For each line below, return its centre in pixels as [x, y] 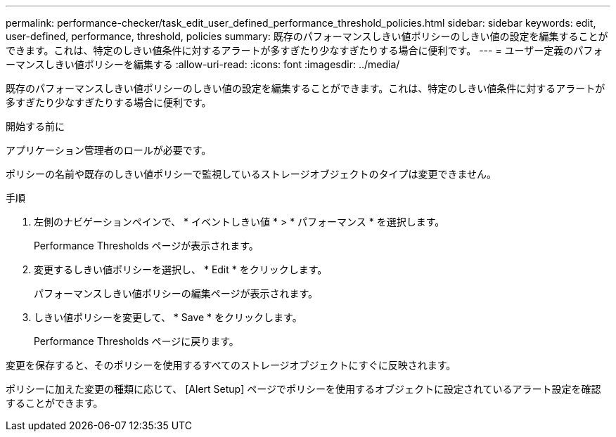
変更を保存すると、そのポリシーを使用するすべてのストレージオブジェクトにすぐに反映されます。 [231, 365]
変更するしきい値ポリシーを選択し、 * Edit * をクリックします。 [181, 269]
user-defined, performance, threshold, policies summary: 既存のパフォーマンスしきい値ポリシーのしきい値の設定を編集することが [307, 36]
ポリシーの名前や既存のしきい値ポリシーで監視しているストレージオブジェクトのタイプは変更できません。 [251, 174]
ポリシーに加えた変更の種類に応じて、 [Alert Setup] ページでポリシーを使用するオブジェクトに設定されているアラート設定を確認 [303, 389]
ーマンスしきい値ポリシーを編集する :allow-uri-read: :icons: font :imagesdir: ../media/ [203, 64]
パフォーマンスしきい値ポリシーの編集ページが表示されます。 [176, 293]
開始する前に [35, 126]
